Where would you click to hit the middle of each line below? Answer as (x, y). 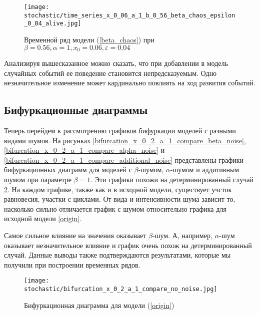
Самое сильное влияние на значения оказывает (75, 235)
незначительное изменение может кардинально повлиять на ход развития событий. (130, 83)
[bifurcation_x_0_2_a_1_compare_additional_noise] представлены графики (124, 159)
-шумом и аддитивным (205, 169)
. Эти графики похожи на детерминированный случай (172, 179)
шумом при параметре (38, 179)
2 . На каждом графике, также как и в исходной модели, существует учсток (118, 189)
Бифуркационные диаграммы (76, 110)
